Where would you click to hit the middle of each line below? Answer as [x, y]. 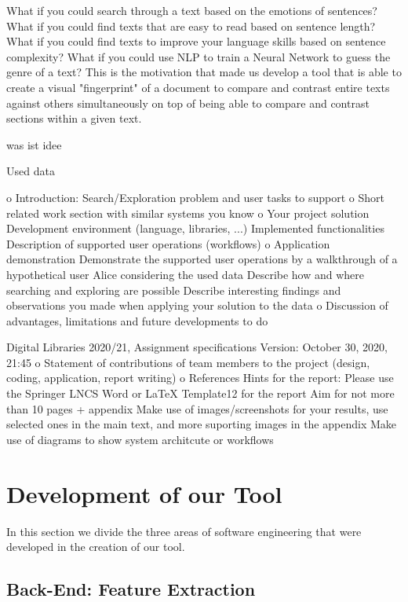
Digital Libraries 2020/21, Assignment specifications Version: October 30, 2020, [197, 347]
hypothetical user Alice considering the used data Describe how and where [186, 274]
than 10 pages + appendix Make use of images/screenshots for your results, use [197, 408]
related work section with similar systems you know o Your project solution [188, 213]
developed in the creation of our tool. [96, 547]
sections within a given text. [74, 118]
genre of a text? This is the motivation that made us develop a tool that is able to [204, 72]
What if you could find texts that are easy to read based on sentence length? [191, 26]
